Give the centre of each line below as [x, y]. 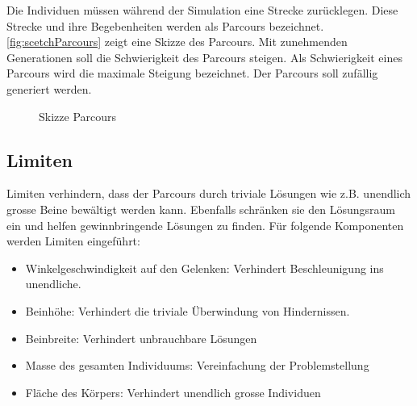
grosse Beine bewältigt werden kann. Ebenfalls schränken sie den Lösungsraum [201, 209]
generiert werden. [49, 88]
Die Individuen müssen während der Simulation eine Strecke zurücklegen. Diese [202, 10]
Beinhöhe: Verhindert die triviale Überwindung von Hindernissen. [188, 310]
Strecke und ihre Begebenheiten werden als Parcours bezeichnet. [165, 25]
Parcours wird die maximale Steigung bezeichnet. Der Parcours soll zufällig [192, 73]
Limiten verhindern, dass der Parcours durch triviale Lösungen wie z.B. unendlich [209, 193]
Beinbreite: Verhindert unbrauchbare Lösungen [141, 338]
